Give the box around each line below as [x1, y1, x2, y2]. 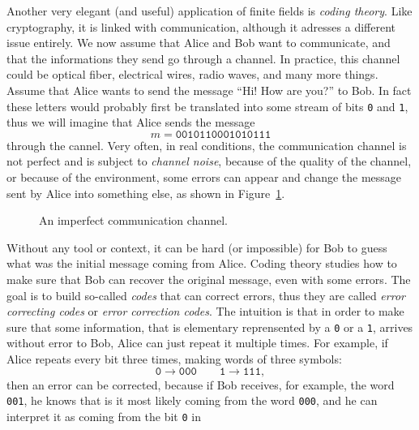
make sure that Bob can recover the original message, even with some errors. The [6, 270, 411, 287]
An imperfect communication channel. [39, 212, 228, 229]
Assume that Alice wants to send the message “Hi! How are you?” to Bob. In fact [6, 81, 412, 98]
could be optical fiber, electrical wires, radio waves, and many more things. [6, 66, 378, 83]
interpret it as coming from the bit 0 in [6, 407, 201, 424]
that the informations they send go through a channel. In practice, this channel [6, 49, 400, 67]
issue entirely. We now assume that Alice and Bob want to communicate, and [6, 34, 391, 51]
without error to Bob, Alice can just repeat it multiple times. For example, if [6, 334, 388, 351]
